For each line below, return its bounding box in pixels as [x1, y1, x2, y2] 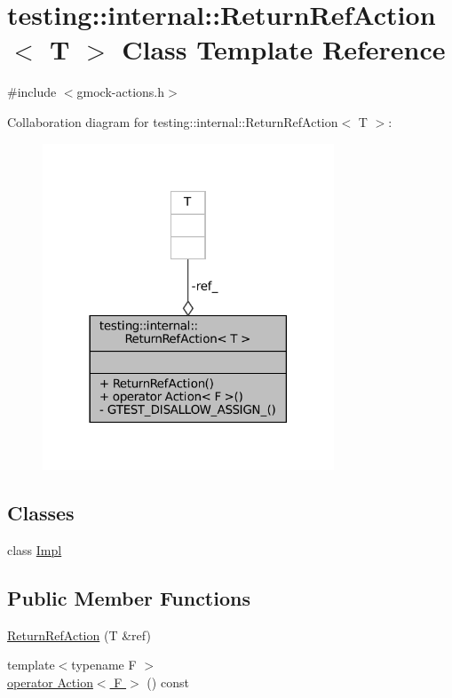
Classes [7, 499, 75, 527]
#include [7, 83, 57, 101]
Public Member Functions [7, 583, 250, 611]
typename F [71, 655, 137, 674]
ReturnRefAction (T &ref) [7, 625, 151, 644]
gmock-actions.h [76, 83, 165, 101]
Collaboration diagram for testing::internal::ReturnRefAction [7, 112, 338, 131]
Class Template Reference [122, 31, 446, 67]
